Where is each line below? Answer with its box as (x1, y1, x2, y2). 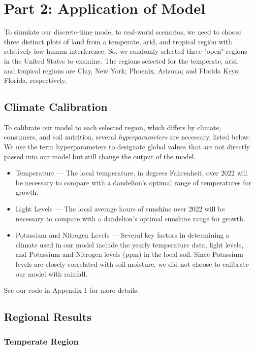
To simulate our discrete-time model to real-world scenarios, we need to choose (4, 27, 242, 37)
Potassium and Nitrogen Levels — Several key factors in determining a (15, 230, 229, 240)
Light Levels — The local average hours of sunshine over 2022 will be (15, 204, 225, 214)
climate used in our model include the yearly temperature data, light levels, (15, 239, 244, 249)
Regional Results (4, 309, 92, 324)
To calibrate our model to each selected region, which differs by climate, (4, 122, 221, 132)
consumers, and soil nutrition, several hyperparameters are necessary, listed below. (4, 132, 251, 142)
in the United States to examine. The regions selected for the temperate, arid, (4, 55, 239, 66)
